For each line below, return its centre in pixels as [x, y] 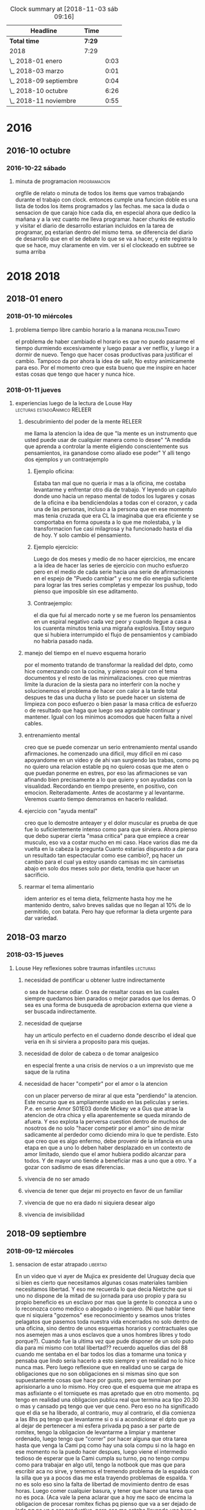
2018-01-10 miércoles [39, 316]
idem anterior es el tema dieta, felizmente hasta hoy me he [98, 899]
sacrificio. [37, 875]
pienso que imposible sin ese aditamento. [86, 591]
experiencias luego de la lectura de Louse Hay [74, 403]
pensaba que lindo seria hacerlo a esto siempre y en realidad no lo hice [105, 1361]
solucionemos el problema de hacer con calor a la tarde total [101, 691]
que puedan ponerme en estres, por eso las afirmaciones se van [106, 773]
